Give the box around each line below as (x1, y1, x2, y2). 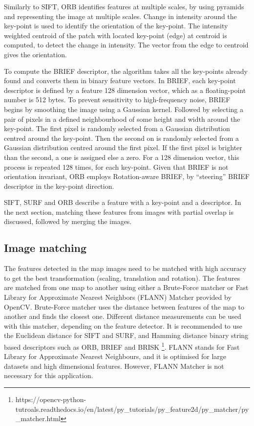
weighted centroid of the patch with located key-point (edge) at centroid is (4, 30, 227, 40)
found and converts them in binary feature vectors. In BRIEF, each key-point (4, 75, 236, 86)
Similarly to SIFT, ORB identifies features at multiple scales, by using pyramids (4, 1, 244, 11)
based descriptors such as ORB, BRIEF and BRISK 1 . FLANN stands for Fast (4, 340, 240, 352)
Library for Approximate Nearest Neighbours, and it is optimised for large (4, 351, 227, 361)
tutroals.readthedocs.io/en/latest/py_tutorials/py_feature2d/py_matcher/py (15, 404, 249, 414)
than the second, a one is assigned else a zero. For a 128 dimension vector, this (4, 152, 239, 162)
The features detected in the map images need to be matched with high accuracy (4, 263, 247, 273)
